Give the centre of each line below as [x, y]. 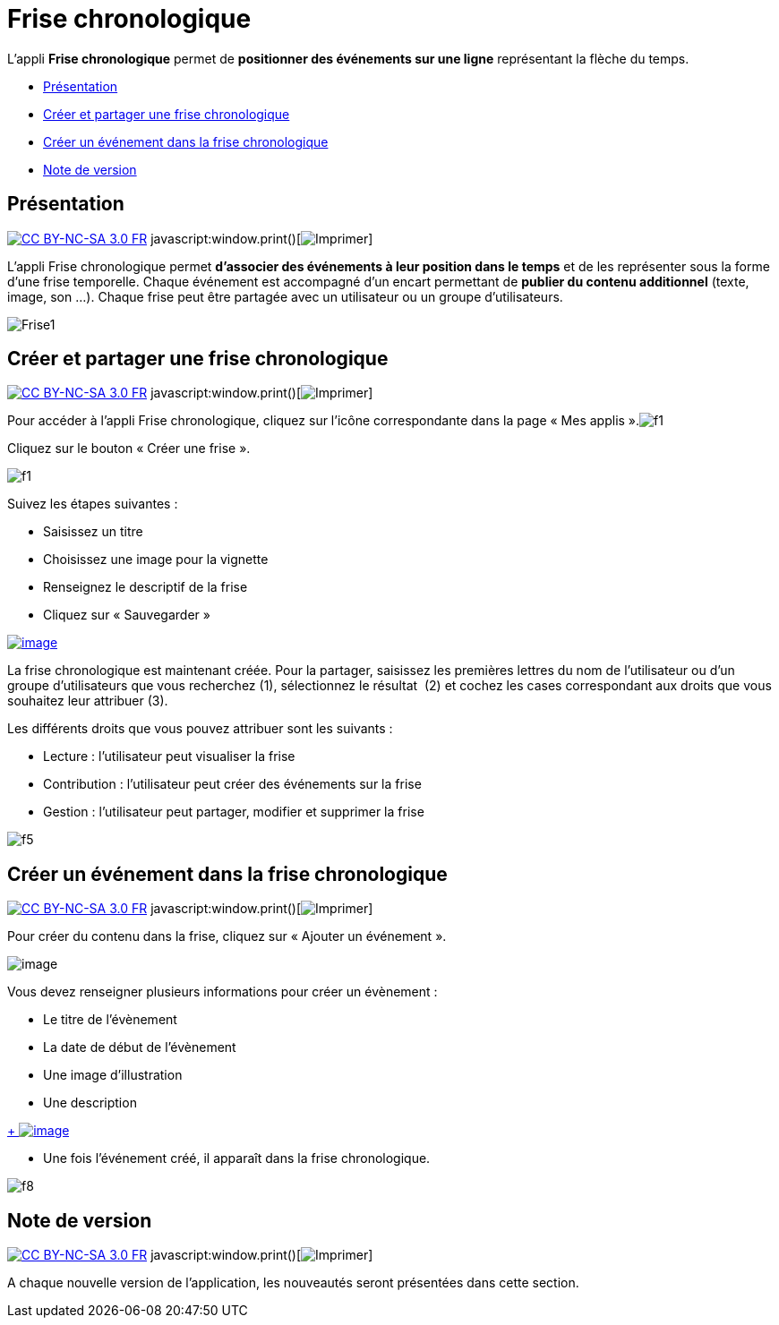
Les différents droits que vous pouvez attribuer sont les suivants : [200, 729]
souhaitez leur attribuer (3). [88, 701]
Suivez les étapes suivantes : [93, 504]
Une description [90, 1103]
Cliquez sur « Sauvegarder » [127, 615]
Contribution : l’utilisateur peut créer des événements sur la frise [232, 784]
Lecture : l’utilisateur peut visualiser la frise [169, 757]
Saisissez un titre [93, 532]
